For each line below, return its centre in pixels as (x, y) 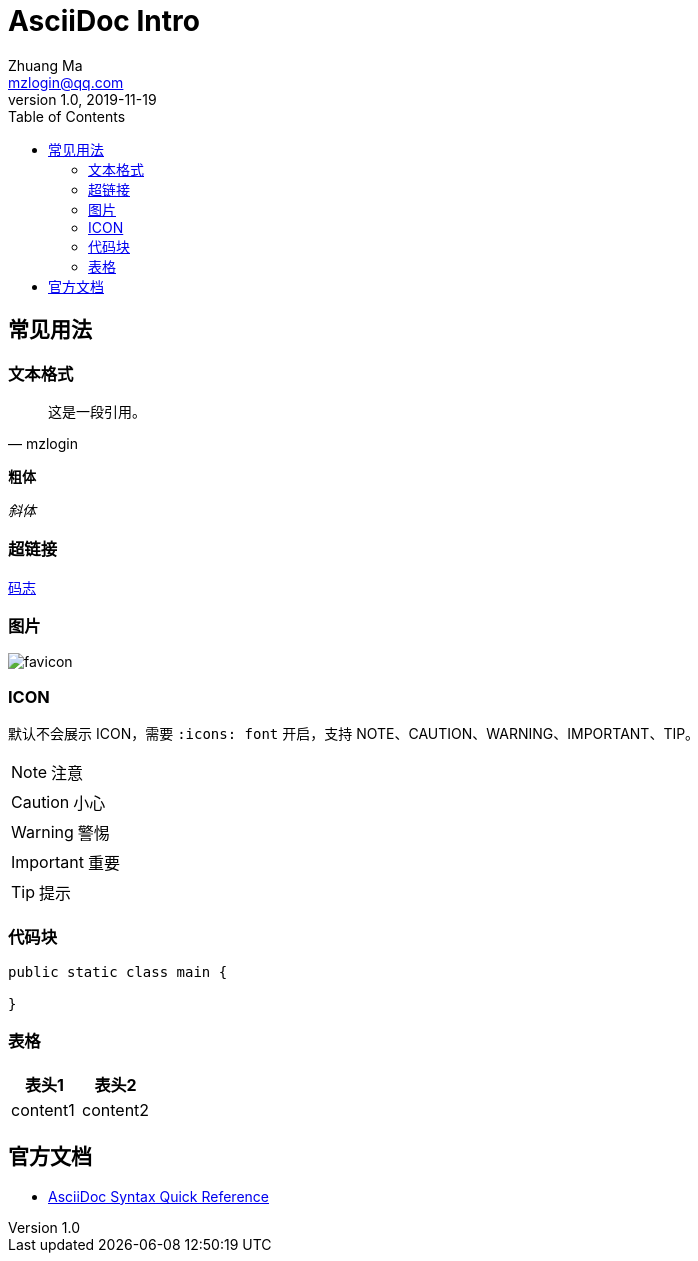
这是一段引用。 (97, 411)
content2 (116, 1109)
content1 (43, 1109)
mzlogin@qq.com (66, 82)
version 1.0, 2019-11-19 (82, 99)
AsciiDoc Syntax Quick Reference (158, 1196)
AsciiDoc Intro (104, 21)
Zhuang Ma (45, 65)
